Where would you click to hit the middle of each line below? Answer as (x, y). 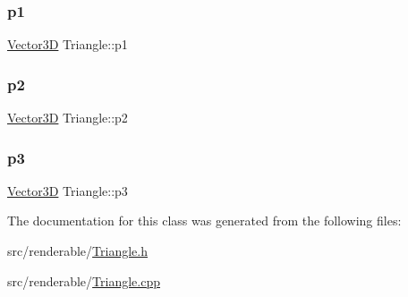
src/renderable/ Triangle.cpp (84, 280)
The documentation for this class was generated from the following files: (204, 221)
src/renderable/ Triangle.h (77, 251)
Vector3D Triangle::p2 (68, 118)
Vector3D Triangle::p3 (68, 190)
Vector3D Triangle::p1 (68, 44)
